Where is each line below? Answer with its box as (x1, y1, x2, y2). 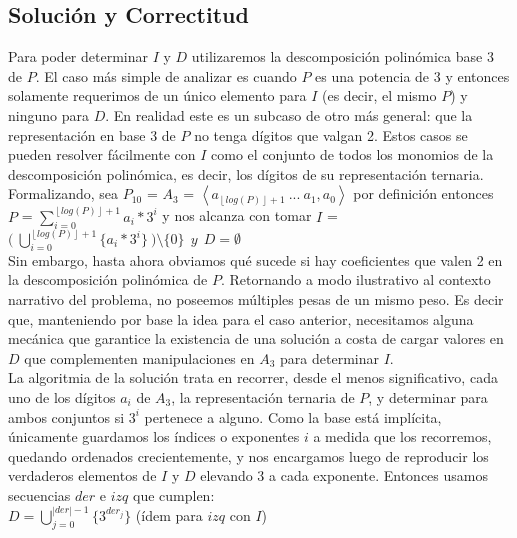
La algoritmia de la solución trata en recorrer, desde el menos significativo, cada (8, 367, 498, 388)
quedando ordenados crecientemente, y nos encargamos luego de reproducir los (8, 445, 489, 466)
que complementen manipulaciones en (24, 347, 255, 368)
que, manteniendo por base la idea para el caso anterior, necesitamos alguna (8, 308, 474, 329)
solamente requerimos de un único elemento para (8, 85, 307, 106)
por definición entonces (353, 183, 494, 204)
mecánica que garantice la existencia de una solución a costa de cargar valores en (8, 328, 504, 349)
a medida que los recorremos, (313, 426, 492, 447)
